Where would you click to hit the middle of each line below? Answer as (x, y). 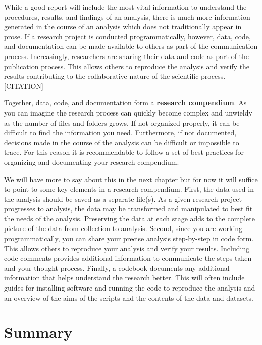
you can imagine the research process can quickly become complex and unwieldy (128, 112)
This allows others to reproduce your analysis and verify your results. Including (127, 248)
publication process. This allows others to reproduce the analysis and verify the (127, 66)
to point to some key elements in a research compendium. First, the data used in (129, 189)
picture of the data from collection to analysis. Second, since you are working (123, 228)
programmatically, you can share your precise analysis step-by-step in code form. (129, 238)
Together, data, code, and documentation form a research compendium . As (125, 103)
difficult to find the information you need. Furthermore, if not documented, (120, 132)
